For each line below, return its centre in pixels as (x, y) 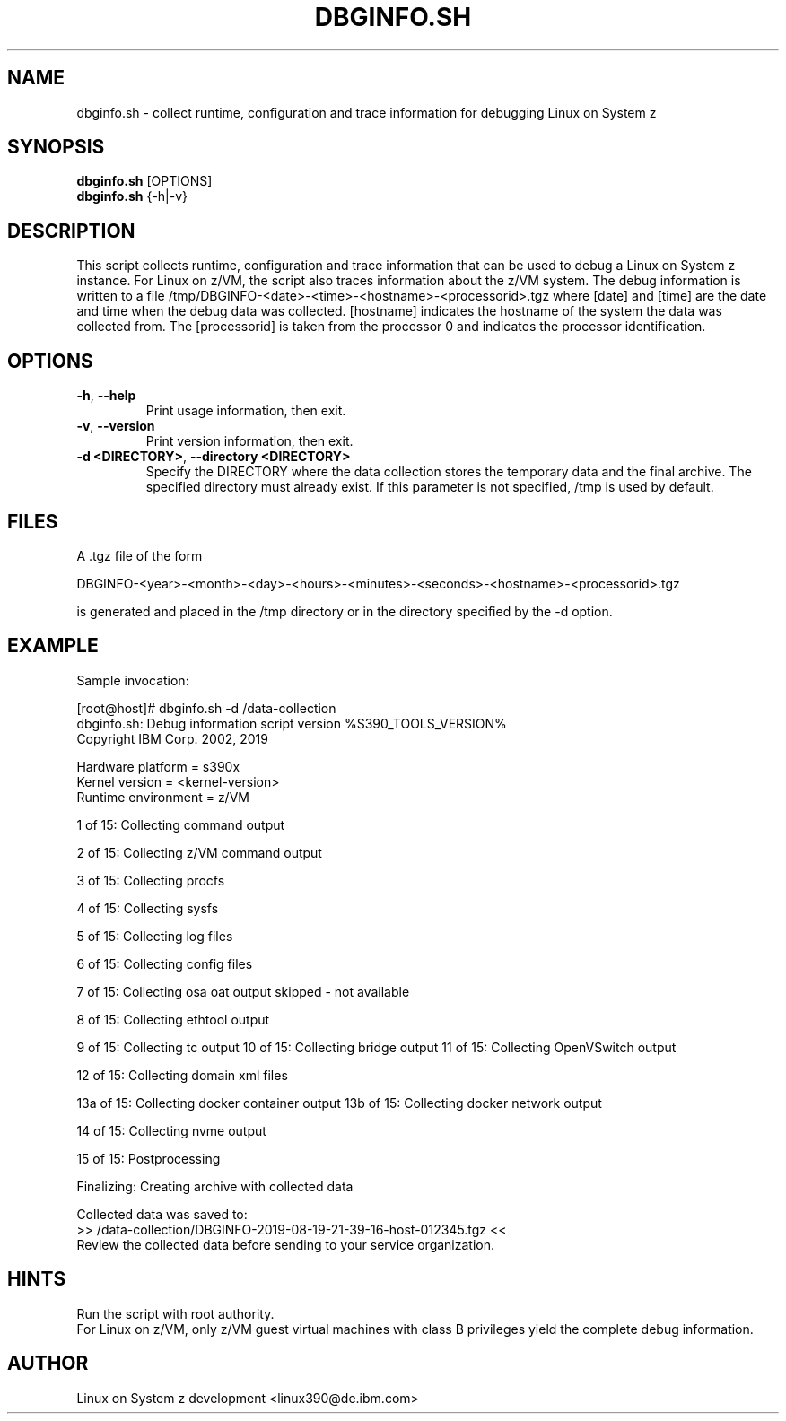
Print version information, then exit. (249, 441)
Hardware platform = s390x (158, 766)
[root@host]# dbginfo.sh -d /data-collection (206, 708)
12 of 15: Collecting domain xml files (182, 1075)
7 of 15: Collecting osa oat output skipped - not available (243, 991)
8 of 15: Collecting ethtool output (173, 1019)
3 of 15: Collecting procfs (151, 880)
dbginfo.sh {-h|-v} (132, 196)
